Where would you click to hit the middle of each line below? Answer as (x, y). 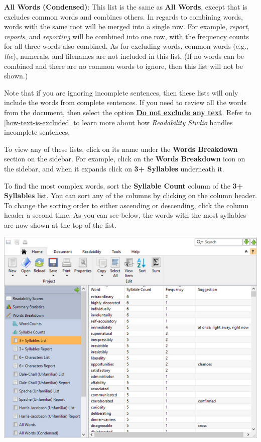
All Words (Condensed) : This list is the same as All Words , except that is (126, 7)
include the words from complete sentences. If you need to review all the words (125, 102)
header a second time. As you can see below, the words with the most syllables (125, 215)
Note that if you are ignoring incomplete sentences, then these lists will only (121, 92)
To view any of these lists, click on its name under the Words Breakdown (121, 149)
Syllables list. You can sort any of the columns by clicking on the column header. (130, 195)
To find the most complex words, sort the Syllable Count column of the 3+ (124, 185)
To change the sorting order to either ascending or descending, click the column (126, 205)
